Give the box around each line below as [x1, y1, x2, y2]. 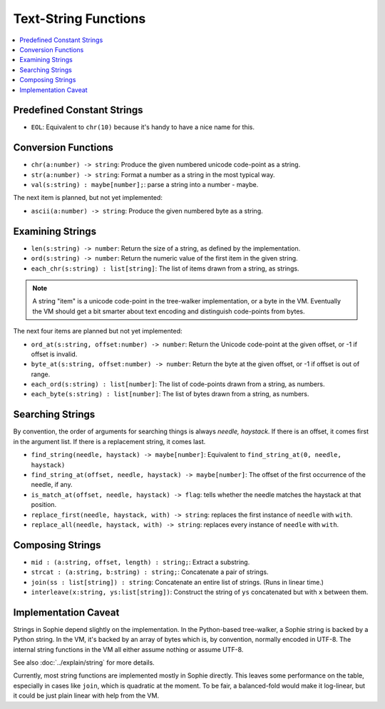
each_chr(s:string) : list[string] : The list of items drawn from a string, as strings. [31, 264, 299, 273]
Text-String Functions [13, 11, 146, 26]
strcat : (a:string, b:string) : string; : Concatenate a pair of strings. [31, 568, 269, 576]
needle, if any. [31, 481, 73, 489]
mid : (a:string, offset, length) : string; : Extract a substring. [31, 558, 250, 566]
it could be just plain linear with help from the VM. [13, 691, 160, 700]
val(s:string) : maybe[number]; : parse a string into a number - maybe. [31, 181, 259, 189]
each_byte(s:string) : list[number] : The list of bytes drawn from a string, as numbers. [31, 390, 309, 398]
